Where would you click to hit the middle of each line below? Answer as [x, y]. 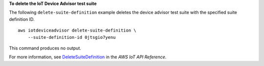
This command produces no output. [45, 48]
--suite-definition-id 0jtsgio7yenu [72, 37]
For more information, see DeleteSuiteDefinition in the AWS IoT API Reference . [88, 57]
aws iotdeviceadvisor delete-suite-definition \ [77, 31]
